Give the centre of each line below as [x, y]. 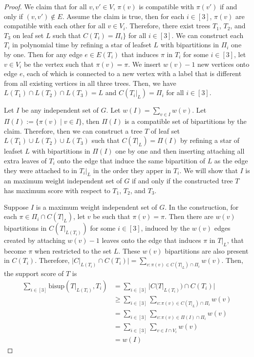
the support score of [34, 273]
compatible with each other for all [55, 26]
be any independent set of [60, 110]
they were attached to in [41, 170]
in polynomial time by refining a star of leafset [82, 45]
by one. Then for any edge [43, 54]
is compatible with [166, 6]
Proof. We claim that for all [45, 6]
